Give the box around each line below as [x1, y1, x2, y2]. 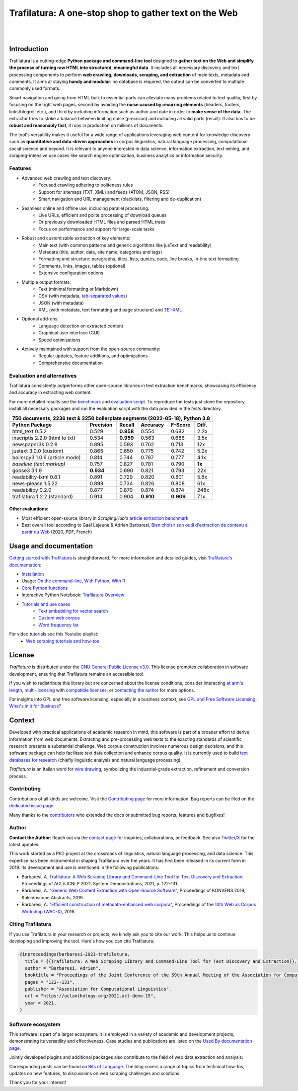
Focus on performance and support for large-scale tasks [38, 226, 155, 232]
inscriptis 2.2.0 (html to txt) [12, 434, 75, 441]
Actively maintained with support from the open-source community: [21, 346, 161, 352]
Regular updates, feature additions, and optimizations [38, 353, 148, 359]
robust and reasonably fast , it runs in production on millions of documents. [9, 122, 164, 129]
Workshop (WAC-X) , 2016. [21, 908, 75, 914]
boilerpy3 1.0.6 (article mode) [12, 454, 81, 461]
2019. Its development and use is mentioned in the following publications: [9, 864, 159, 870]
